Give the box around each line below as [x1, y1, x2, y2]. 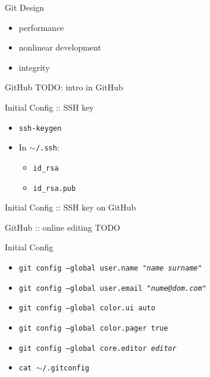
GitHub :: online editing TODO [5, 221, 120, 233]
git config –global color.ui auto [18, 304, 155, 313]
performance [18, 21, 64, 33]
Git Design [5, 1, 45, 13]
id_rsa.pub [33, 184, 76, 193]
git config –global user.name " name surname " [18, 263, 202, 272]
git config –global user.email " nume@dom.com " [18, 284, 206, 293]
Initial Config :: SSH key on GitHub [5, 201, 136, 213]
